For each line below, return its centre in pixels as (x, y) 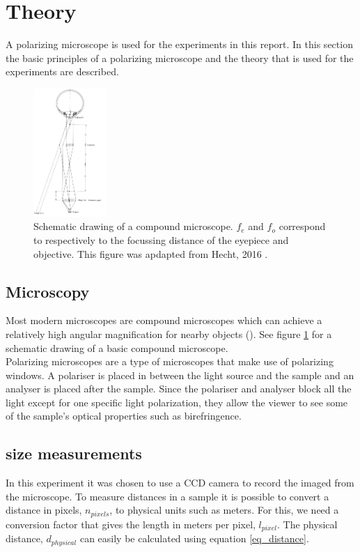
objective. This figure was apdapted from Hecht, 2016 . (151, 253)
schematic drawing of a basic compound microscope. (117, 347)
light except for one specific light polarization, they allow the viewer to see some (177, 402)
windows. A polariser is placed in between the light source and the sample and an (180, 375)
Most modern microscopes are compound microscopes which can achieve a (164, 320)
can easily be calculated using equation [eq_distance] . (194, 538)
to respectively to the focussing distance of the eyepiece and (161, 239)
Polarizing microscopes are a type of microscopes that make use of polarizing (170, 361)
